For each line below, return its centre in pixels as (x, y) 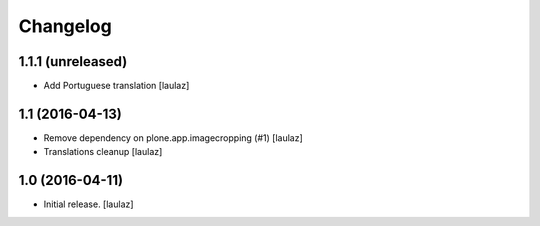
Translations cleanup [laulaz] (103, 152)
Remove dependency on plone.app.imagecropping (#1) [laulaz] (173, 137)
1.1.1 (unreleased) (73, 61)
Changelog (65, 26)
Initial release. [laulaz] (88, 204)
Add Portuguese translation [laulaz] (116, 86)
